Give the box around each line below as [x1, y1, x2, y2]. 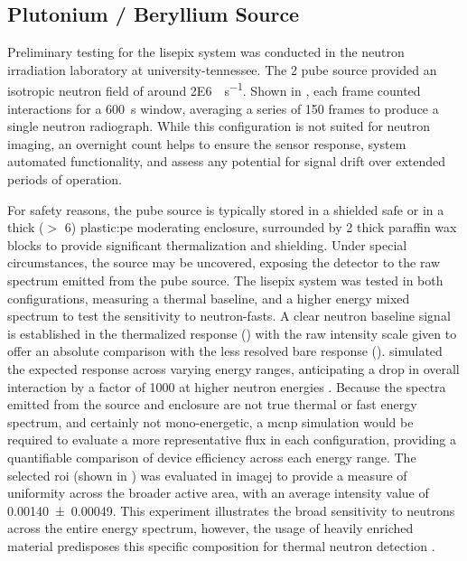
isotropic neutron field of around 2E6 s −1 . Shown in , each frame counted [7, 79, 421, 100]
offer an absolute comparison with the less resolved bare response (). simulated [7, 341, 443, 360]
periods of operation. [7, 170, 122, 189]
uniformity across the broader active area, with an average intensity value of [7, 483, 429, 502]
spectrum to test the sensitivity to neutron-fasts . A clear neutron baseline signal [7, 306, 451, 325]
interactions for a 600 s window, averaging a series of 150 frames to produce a [7, 98, 439, 117]
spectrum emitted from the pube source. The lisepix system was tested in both [7, 270, 444, 289]
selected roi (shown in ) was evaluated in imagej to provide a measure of [7, 465, 407, 484]
